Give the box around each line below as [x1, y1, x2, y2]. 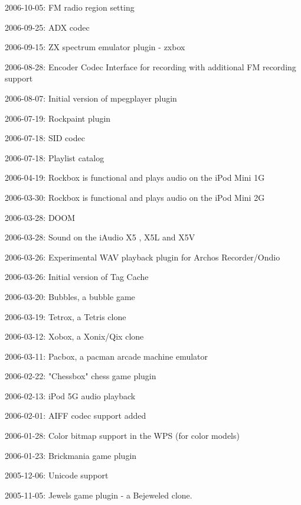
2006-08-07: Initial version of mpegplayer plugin [5, 92, 177, 104]
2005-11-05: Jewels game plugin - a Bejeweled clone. [5, 488, 192, 501]
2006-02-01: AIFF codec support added [5, 409, 146, 422]
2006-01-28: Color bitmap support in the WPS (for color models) [5, 429, 240, 442]
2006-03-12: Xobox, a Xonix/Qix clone [5, 330, 144, 343]
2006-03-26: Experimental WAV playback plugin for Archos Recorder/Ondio [5, 250, 280, 263]
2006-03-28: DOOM [5, 211, 76, 223]
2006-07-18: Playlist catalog [5, 151, 104, 164]
